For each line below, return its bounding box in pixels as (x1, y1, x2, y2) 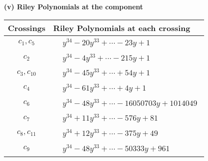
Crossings (8, 22, 46, 33)
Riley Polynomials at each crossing (53, 22, 190, 33)
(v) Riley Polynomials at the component (4, 1, 143, 11)
